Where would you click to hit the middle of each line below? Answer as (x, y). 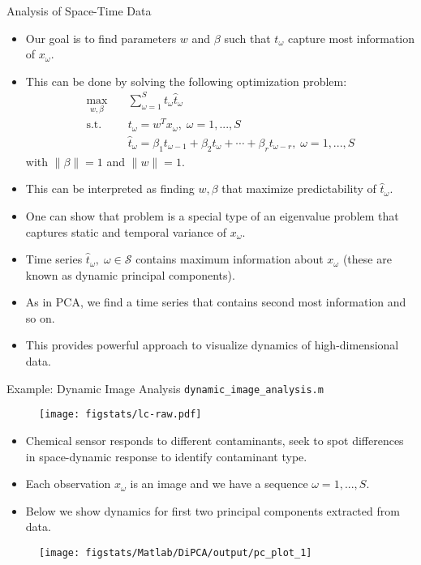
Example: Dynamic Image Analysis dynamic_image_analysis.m (165, 388)
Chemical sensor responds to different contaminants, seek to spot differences (215, 440)
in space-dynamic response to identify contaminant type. (166, 456)
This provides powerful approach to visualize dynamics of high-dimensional (212, 345)
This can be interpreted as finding (110, 188)
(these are (367, 259)
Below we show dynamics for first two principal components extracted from (213, 510)
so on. (40, 317)
